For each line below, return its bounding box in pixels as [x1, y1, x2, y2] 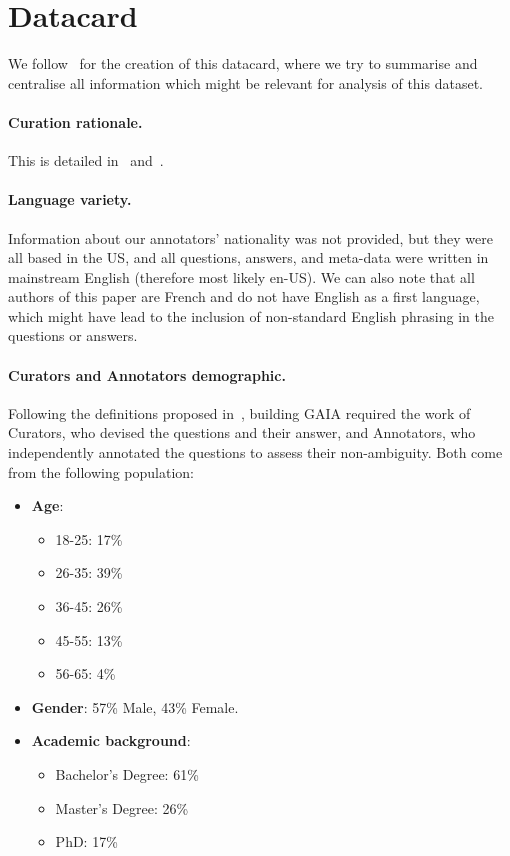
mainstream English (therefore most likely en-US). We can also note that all [8, 266, 475, 287]
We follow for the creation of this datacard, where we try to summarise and [8, 53, 478, 74]
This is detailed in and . [8, 150, 164, 171]
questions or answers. [8, 325, 138, 346]
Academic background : [31, 730, 191, 751]
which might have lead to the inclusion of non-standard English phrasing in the [8, 305, 494, 326]
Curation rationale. [8, 111, 143, 132]
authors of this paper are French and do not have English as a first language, [8, 286, 480, 307]
